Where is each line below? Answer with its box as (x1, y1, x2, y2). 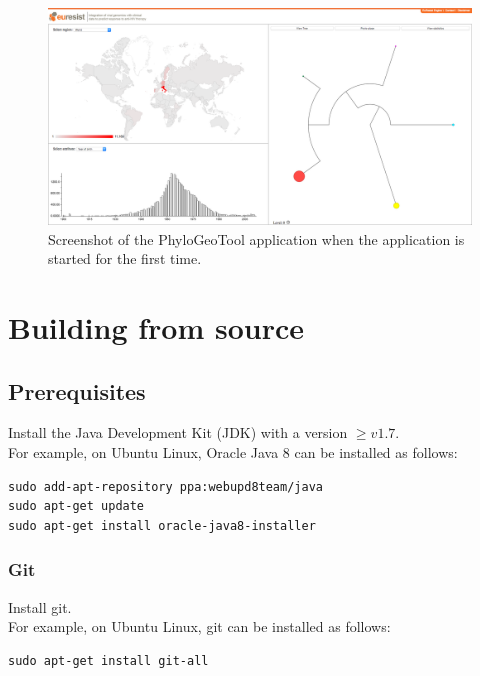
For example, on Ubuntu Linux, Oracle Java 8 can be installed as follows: (8, 441, 458, 462)
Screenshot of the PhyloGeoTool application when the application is (48, 228, 465, 249)
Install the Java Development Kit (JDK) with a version (8, 422, 348, 443)
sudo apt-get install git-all (8, 653, 209, 668)
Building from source (8, 306, 304, 347)
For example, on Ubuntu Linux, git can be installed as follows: (8, 616, 391, 637)
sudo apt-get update (8, 499, 145, 514)
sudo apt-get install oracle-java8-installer (8, 518, 316, 533)
